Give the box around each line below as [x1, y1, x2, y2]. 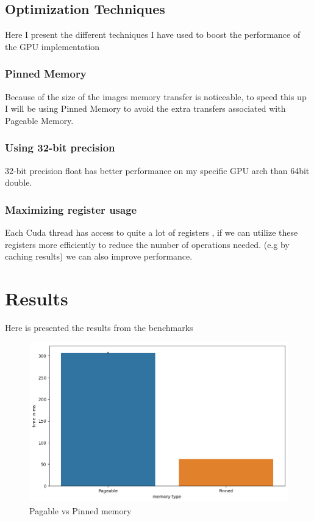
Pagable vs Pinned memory [29, 504, 132, 517]
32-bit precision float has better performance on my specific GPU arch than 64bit [5, 164, 310, 177]
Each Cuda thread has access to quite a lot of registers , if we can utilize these [5, 226, 298, 239]
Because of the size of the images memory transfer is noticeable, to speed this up [5, 90, 307, 103]
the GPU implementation [5, 40, 100, 53]
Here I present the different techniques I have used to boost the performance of [5, 28, 301, 41]
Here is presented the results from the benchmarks [5, 321, 193, 333]
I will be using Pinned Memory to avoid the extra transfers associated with [5, 102, 286, 115]
